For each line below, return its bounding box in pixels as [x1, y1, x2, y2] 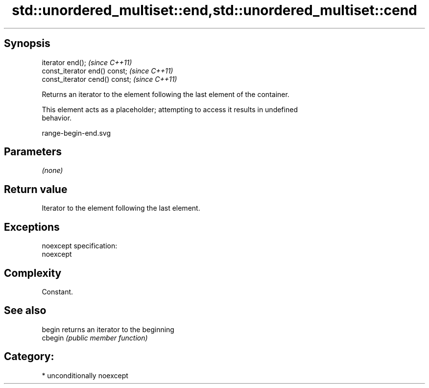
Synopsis [4, 37, 50, 50]
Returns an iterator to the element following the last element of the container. [42, 90, 289, 98]
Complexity [4, 267, 62, 279]
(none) [42, 166, 63, 175]
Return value [4, 183, 68, 195]
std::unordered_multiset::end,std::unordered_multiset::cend [12, 2, 417, 19]
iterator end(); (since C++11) [42, 58, 132, 67]
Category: [4, 350, 54, 363]
